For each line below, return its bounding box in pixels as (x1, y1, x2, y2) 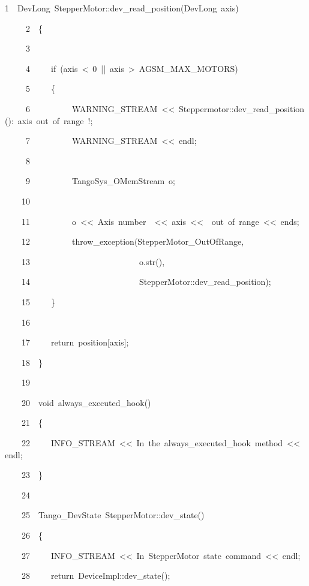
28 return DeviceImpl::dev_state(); (21, 569, 170, 582)
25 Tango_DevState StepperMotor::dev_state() (21, 509, 205, 521)
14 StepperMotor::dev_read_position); (21, 275, 271, 288)
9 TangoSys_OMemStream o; (25, 175, 176, 187)
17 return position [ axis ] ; (21, 336, 129, 348)
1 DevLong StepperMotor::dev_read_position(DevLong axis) (5, 2, 239, 14)
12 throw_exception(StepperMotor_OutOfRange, (21, 235, 244, 248)
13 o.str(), (21, 255, 165, 268)
